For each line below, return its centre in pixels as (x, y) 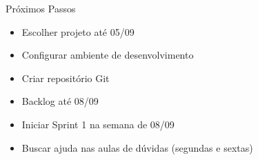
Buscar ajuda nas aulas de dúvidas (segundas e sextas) (137, 147)
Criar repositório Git (66, 78)
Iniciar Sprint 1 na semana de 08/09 (98, 124)
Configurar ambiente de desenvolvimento (108, 55)
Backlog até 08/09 (60, 101)
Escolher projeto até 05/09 (78, 31)
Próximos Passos (41, 8)
